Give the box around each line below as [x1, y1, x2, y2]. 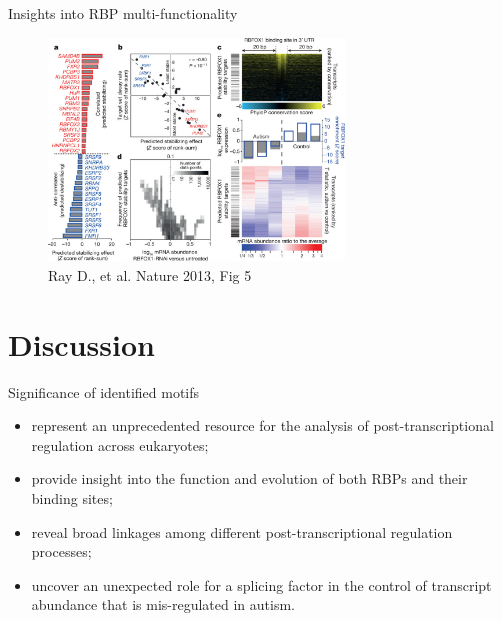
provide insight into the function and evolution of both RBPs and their [31, 468, 468, 489]
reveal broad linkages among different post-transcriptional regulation [31, 521, 453, 542]
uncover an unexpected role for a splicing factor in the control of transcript [31, 574, 492, 595]
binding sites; [31, 488, 113, 509]
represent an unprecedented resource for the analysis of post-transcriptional [31, 415, 494, 436]
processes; [31, 541, 92, 562]
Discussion [8, 323, 155, 364]
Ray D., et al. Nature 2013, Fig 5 [48, 264, 252, 285]
